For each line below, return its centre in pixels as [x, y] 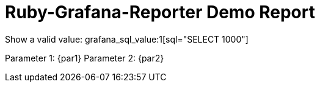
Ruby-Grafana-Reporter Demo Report [160, 12]
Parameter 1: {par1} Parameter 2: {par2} [85, 58]
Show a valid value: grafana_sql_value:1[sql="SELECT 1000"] [127, 39]
